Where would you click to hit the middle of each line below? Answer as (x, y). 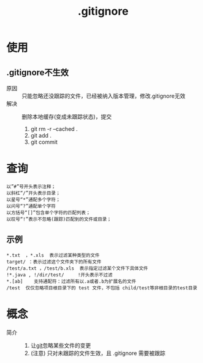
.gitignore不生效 (38, 72)
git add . (41, 135)
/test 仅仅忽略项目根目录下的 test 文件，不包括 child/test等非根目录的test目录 (102, 288)
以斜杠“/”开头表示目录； (33, 193)
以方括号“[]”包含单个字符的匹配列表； (48, 213)
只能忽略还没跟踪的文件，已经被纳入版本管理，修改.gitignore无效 (104, 96)
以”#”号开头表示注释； (31, 186)
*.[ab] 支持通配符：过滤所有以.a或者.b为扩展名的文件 (71, 281)
